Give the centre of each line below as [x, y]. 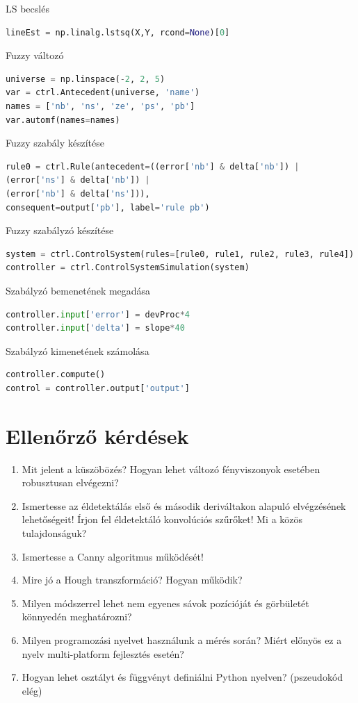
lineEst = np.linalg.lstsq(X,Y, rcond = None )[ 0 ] [118, 32]
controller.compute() [56, 375]
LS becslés [27, 8]
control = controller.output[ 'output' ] [98, 388]
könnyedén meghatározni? [77, 617]
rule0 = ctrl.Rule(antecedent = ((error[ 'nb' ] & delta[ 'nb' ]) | [153, 166]
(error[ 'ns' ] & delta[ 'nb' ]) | [78, 180]
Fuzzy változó [35, 55]
